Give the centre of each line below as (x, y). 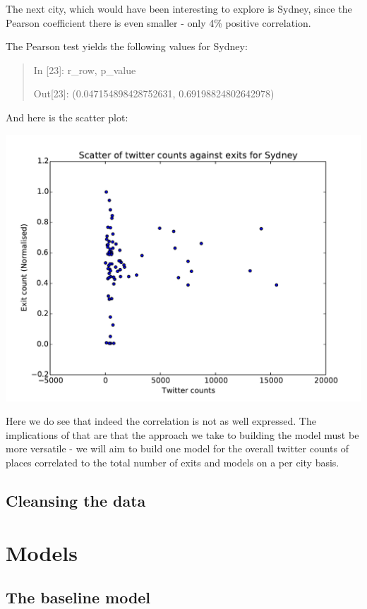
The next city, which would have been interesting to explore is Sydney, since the (179, 8)
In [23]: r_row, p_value (85, 70)
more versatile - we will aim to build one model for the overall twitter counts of (178, 448)
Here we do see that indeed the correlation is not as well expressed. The (161, 421)
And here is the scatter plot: (67, 117)
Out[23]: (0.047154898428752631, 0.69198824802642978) (154, 94)
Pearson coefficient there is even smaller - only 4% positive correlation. (158, 22)
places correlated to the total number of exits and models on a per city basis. (173, 462)
